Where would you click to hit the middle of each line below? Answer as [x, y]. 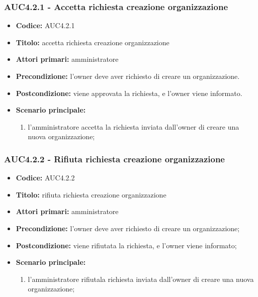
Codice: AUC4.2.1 [45, 25]
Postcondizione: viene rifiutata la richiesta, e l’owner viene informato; [126, 245]
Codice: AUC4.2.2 [45, 178]
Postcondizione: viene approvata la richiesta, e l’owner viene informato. [129, 93]
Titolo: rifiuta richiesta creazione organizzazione [91, 194]
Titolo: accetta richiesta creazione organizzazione [93, 42]
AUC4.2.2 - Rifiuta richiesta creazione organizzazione [114, 159]
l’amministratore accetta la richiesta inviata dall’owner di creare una [134, 126]
